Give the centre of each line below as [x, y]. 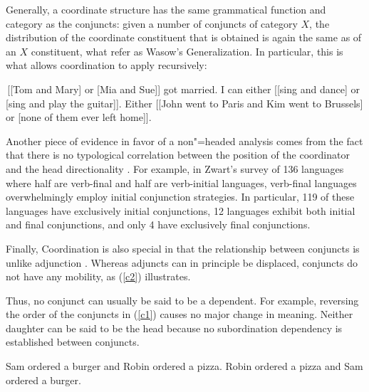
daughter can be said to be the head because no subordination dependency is [174, 328]
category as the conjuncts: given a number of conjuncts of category [152, 23]
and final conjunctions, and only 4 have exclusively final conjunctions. [158, 224]
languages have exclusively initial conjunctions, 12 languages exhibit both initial [181, 210]
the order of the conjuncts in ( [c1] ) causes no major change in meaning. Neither [180, 314]
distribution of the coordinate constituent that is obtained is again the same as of [184, 37]
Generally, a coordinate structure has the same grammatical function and [166, 9]
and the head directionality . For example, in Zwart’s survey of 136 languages [175, 168]
